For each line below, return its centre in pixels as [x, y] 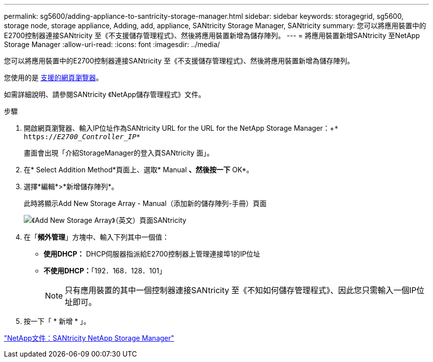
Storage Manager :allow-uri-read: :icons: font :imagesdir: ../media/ [112, 44]
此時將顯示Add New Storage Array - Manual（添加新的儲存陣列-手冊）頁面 [145, 203]
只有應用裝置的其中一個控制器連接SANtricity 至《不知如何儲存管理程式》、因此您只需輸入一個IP [241, 290]
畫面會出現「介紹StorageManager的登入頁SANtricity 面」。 [119, 153]
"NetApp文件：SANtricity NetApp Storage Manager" [89, 338]
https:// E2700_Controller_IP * [82, 137]
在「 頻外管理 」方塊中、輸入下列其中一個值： [96, 237]
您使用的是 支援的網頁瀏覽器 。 [53, 78]
